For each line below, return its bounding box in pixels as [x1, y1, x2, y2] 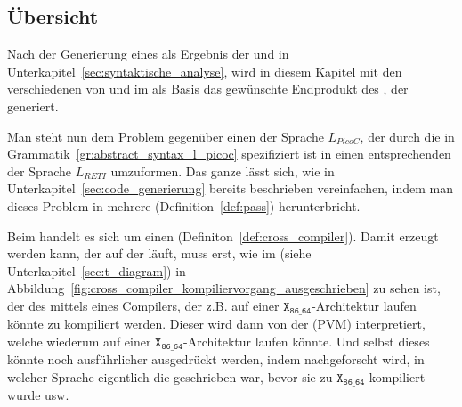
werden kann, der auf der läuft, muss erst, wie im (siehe [7, 244, 312, 263]
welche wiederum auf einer [7, 331, 151, 350]
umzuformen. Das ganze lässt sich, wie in [110, 161, 335, 180]
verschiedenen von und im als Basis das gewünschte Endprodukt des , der [7, 79, 409, 98]
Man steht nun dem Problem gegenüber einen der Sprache [7, 126, 324, 145]
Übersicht [7, 3, 99, 30]
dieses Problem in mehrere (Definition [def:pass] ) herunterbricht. [7, 196, 361, 215]
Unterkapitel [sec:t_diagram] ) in [7, 261, 186, 280]
